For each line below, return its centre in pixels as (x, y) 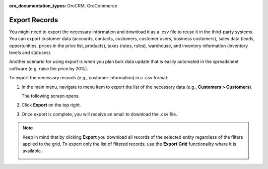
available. (32, 151)
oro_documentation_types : (38, 6)
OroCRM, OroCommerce (92, 6)
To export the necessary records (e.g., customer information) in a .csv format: (89, 78)
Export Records (33, 20)
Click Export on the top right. (51, 105)
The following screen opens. (51, 96)
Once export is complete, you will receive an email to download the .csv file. (99, 114)
